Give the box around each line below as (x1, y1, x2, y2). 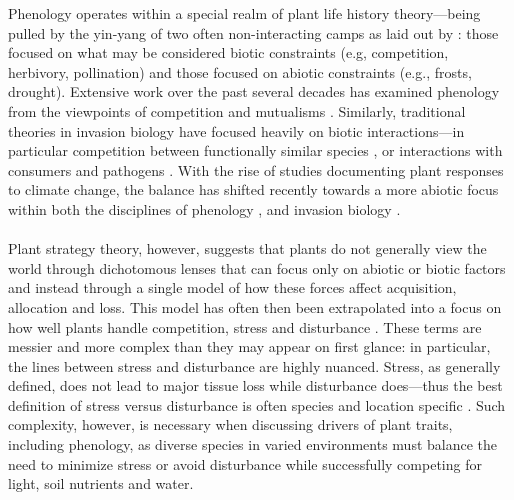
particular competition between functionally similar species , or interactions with (8, 140, 503, 161)
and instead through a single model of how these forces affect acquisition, (8, 277, 457, 298)
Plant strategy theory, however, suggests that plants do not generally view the (8, 238, 487, 259)
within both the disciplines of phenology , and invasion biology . (8, 198, 401, 219)
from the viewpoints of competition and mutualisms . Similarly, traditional (8, 100, 466, 121)
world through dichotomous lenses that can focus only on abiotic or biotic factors (8, 257, 506, 278)
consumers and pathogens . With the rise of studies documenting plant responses (8, 159, 504, 180)
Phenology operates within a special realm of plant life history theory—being (8, 3, 481, 23)
